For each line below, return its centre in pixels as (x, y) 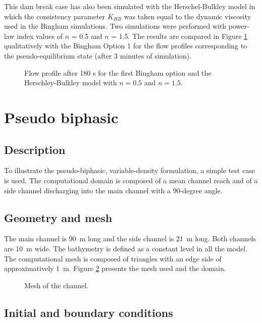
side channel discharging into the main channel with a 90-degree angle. (113, 190)
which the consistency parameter (55, 16)
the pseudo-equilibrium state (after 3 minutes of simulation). (98, 55)
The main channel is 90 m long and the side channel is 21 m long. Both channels (130, 238)
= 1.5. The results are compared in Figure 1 (179, 36)
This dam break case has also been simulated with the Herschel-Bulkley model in (130, 6)
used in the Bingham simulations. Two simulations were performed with (115, 26)
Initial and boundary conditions (89, 312)
